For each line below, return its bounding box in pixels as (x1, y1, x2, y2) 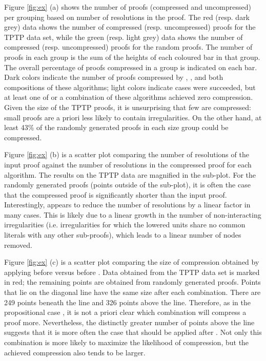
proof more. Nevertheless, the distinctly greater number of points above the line (4, 316, 255, 327)
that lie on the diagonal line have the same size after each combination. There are (4, 287, 261, 298)
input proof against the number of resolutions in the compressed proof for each (4, 159, 252, 169)
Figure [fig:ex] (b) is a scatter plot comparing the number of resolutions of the (4, 149, 249, 160)
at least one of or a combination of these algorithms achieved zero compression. (4, 92, 253, 102)
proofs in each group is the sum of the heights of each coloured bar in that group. (4, 51, 260, 62)
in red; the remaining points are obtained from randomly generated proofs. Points (4, 277, 261, 287)
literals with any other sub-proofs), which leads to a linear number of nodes (4, 229, 241, 240)
